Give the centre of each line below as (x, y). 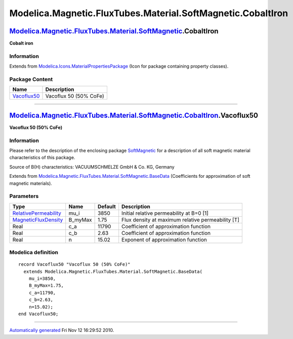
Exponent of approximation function (164, 239)
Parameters (24, 196)
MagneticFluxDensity (38, 220)
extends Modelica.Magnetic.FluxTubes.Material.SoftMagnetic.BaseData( (113, 271)
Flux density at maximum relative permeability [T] (181, 220)
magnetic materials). (31, 183)
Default (107, 206)
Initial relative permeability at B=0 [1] (165, 213)
